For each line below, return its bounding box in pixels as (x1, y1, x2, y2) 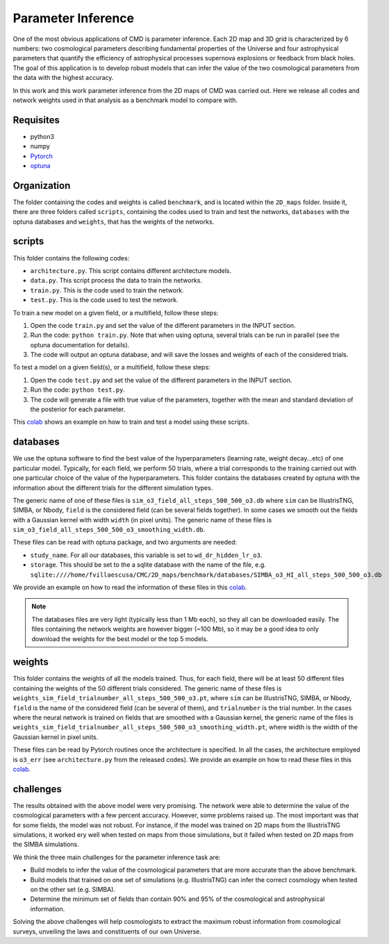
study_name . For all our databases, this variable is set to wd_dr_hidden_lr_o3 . (30, 551, 263, 559)
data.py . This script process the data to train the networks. (30, 276, 203, 285)
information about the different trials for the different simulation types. (13, 483, 213, 492)
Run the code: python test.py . (30, 386, 125, 394)
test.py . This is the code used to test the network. (30, 296, 179, 304)
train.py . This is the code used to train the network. (30, 285, 184, 295)
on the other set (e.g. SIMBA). (30, 886, 116, 894)
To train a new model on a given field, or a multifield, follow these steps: (13, 308, 219, 317)
